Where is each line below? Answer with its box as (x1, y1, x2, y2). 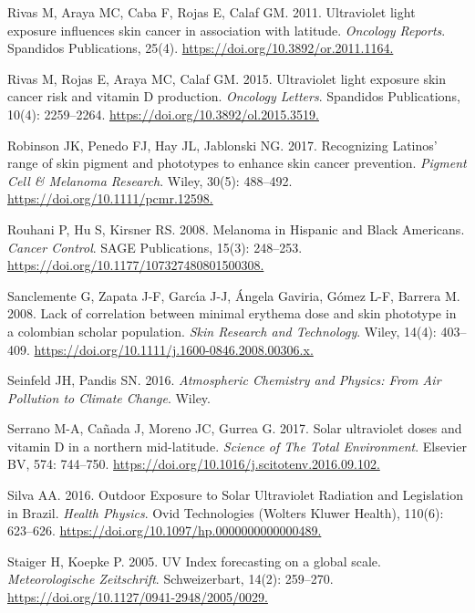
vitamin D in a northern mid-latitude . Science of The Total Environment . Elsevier (7, 436, 467, 455)
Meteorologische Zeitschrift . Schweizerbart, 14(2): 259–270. (7, 569, 334, 588)
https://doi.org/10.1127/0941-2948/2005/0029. (7, 587, 268, 607)
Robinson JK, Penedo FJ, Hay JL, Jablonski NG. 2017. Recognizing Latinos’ (7, 135, 438, 154)
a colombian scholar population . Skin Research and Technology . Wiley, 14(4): (7, 321, 437, 340)
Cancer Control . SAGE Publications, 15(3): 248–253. (7, 237, 303, 256)
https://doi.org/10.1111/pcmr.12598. (7, 189, 213, 208)
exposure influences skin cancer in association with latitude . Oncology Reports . (7, 20, 446, 39)
